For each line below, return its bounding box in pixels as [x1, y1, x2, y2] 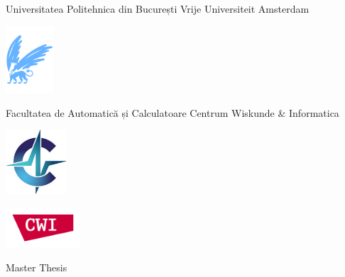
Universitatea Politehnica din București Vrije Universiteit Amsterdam [6, 1, 310, 16]
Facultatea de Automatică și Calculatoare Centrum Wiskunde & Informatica [6, 105, 339, 120]
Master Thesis [6, 259, 67, 274]
